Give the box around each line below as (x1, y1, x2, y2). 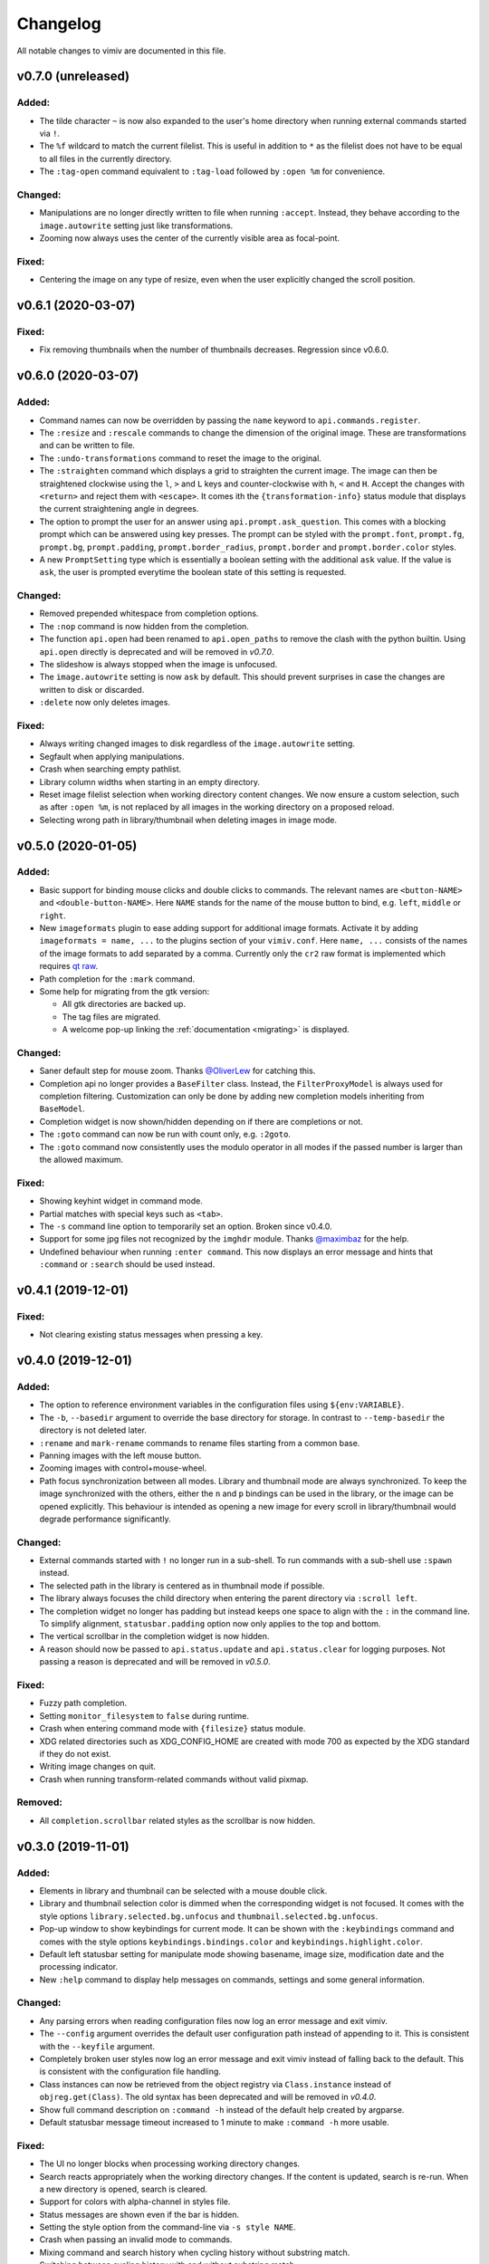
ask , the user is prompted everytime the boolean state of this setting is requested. (39, 567, 347, 578)
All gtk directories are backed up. (62, 999, 186, 1010)
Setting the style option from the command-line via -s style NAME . (39, 2221, 296, 2232)
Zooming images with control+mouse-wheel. (39, 1463, 207, 1473)
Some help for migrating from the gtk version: (39, 985, 210, 996)
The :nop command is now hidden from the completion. (39, 620, 249, 631)
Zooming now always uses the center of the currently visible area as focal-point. (39, 233, 340, 244)
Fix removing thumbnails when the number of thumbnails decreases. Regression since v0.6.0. (39, 344, 389, 355)
